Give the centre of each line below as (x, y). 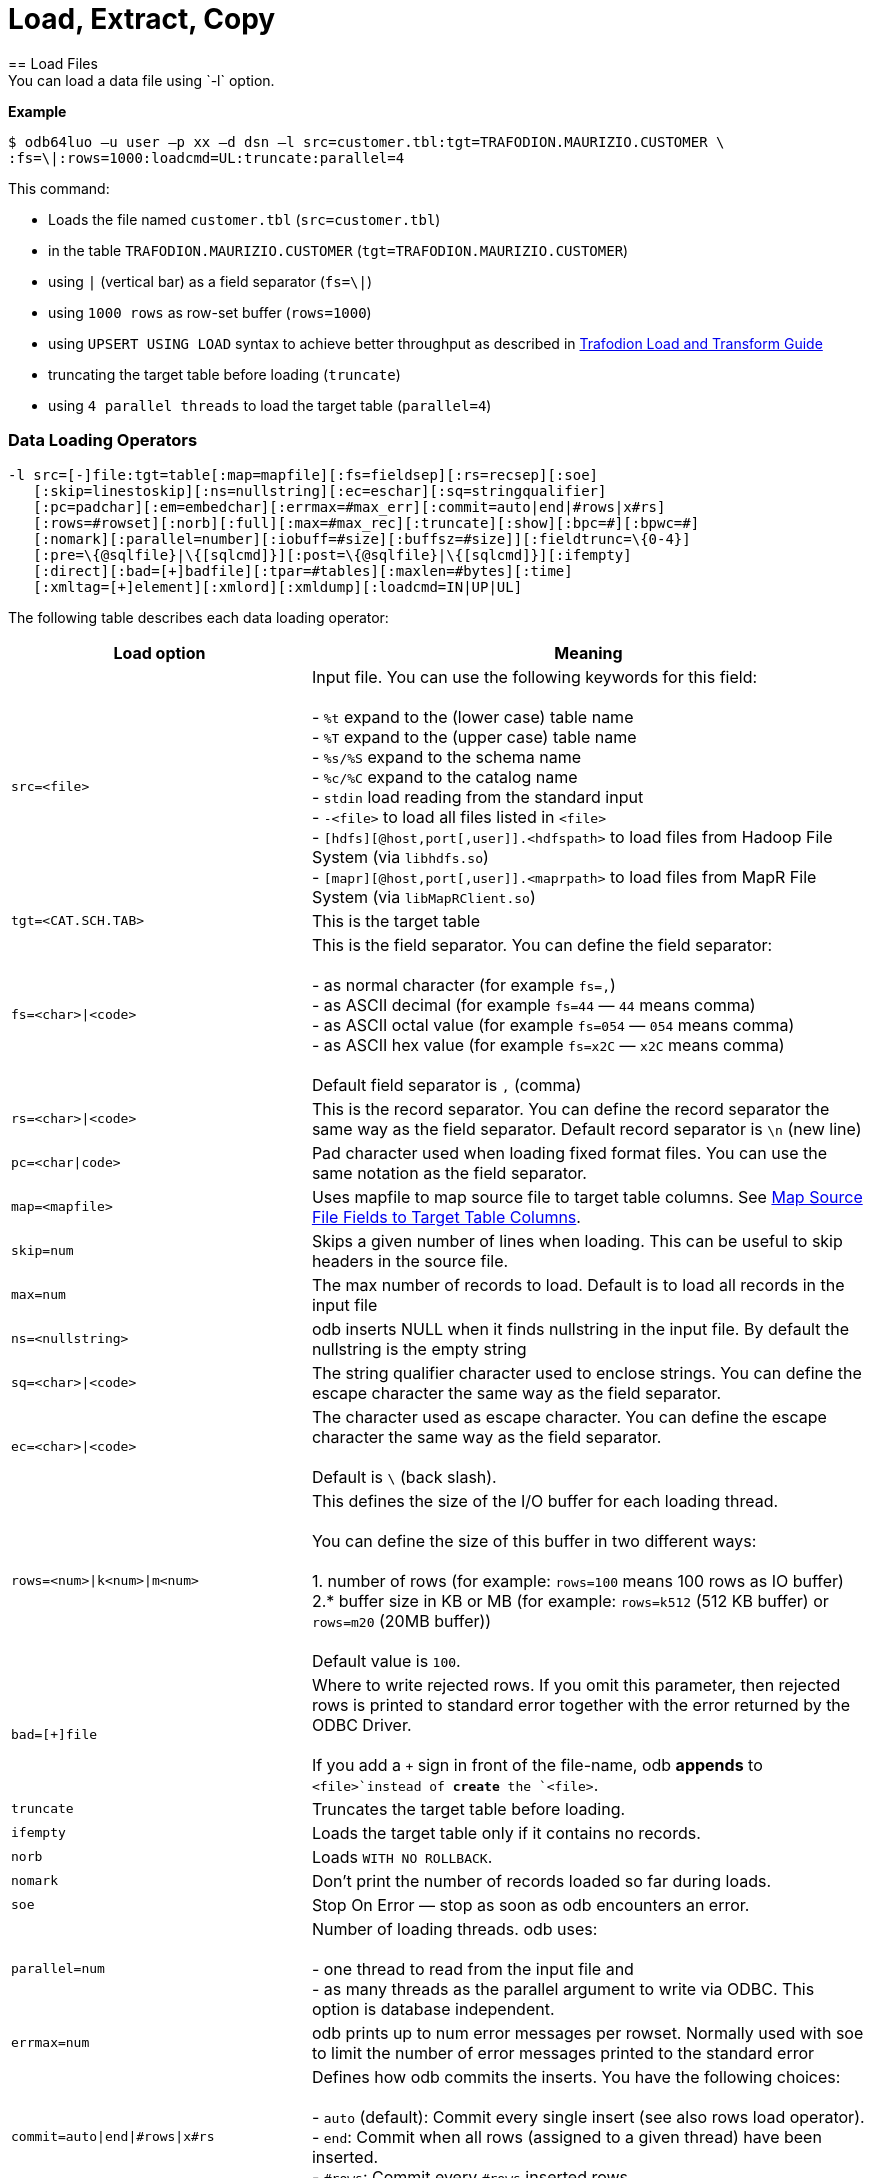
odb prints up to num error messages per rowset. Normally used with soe (587, 2032)
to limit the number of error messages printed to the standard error (563, 2052)
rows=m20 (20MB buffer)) (401, 1620)
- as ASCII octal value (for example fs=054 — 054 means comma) (553, 1024)
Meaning (588, 652)
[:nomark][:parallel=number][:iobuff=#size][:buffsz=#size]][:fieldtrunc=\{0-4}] (362, 538)
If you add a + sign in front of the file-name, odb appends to (537, 1764)
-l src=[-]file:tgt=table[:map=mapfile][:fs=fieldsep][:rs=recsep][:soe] (303, 474)
